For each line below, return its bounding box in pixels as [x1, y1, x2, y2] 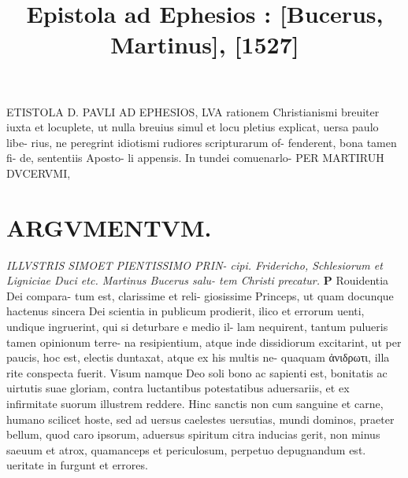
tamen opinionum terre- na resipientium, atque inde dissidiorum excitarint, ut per [6, 333, 402, 350]
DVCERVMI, [6, 164, 71, 181]
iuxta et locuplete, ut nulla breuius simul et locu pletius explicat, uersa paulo [6, 119, 379, 135]
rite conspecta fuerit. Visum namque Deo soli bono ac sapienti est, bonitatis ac [6, 364, 388, 381]
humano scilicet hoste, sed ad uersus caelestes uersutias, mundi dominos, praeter [6, 410, 395, 427]
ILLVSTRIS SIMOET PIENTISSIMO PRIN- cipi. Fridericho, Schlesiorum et [6, 256, 383, 273]
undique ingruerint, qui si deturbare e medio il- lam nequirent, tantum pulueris [6, 318, 388, 335]
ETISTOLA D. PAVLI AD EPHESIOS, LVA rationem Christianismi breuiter [6, 103, 380, 119]
